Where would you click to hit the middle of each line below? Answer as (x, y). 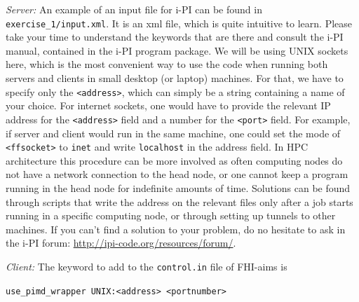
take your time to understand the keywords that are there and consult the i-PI (175, 37)
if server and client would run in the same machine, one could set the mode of (173, 133)
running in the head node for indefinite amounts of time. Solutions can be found (178, 187)
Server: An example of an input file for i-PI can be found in (134, 9)
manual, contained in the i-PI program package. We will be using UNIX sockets (177, 50)
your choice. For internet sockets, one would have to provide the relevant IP (168, 105)
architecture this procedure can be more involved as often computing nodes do (174, 160)
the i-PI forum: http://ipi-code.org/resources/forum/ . (121, 243)
